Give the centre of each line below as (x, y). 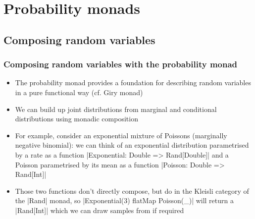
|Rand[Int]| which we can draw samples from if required (100, 210)
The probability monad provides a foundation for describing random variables (133, 82)
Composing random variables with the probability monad (121, 64)
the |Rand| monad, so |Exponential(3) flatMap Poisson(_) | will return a (124, 200)
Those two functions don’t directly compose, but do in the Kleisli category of (132, 191)
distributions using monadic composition (76, 119)
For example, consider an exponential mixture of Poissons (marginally (121, 135)
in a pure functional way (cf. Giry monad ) (79, 92)
